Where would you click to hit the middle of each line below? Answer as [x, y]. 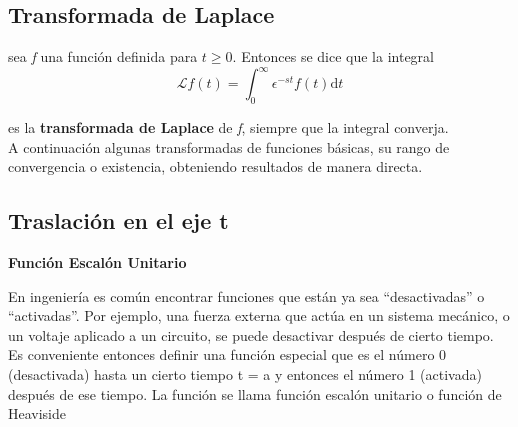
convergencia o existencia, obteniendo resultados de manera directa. [215, 166]
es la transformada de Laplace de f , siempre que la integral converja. [228, 127]
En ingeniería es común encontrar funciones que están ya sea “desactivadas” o [246, 295]
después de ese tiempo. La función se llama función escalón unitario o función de [255, 393]
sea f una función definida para [103, 56]
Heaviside [37, 413]
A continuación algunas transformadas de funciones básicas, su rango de [229, 146]
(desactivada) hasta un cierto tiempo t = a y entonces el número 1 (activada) [245, 374]
